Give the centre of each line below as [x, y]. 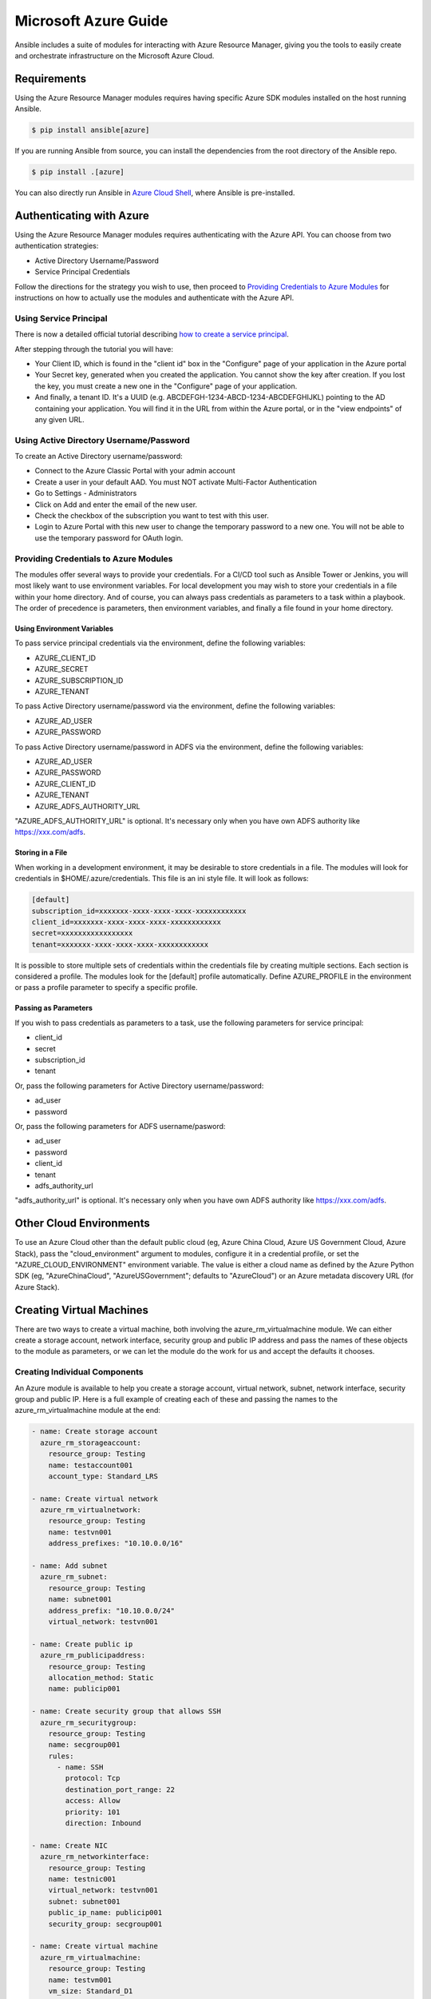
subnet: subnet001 [84, 1901]
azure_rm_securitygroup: [89, 1722]
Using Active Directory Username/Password [103, 440]
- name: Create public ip [82, 1644]
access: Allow [93, 1801]
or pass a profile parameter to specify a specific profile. [106, 988]
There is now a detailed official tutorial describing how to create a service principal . [152, 334]
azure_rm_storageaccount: [91, 1442]
